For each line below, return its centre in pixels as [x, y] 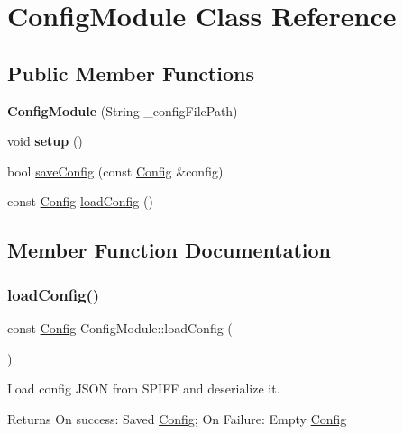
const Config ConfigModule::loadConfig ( [120, 327]
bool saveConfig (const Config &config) [115, 171]
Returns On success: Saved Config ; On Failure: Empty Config [177, 418]
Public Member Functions [131, 72]
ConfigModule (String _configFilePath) [123, 110]
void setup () [45, 141]
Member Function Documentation [169, 250]
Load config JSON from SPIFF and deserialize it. [144, 389]
